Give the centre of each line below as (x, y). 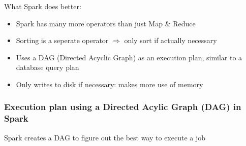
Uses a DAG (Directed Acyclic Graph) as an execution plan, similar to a (129, 57)
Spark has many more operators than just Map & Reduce (106, 23)
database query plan (48, 67)
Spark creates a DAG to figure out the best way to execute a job (105, 137)
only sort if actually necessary (171, 40)
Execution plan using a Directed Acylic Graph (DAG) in (123, 107)
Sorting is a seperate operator (62, 40)
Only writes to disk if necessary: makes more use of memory (110, 84)
